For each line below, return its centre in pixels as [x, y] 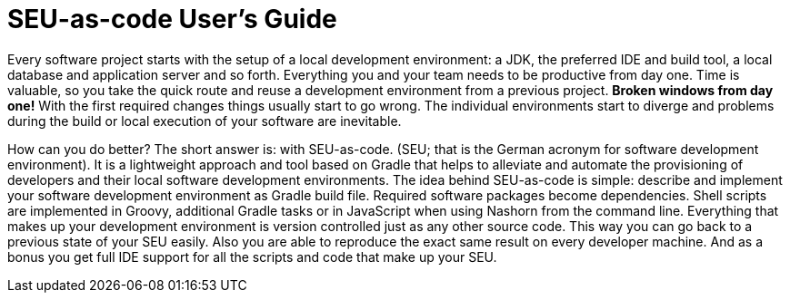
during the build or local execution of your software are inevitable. [205, 121]
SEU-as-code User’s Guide [172, 19]
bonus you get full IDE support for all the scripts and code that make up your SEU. [252, 256]
